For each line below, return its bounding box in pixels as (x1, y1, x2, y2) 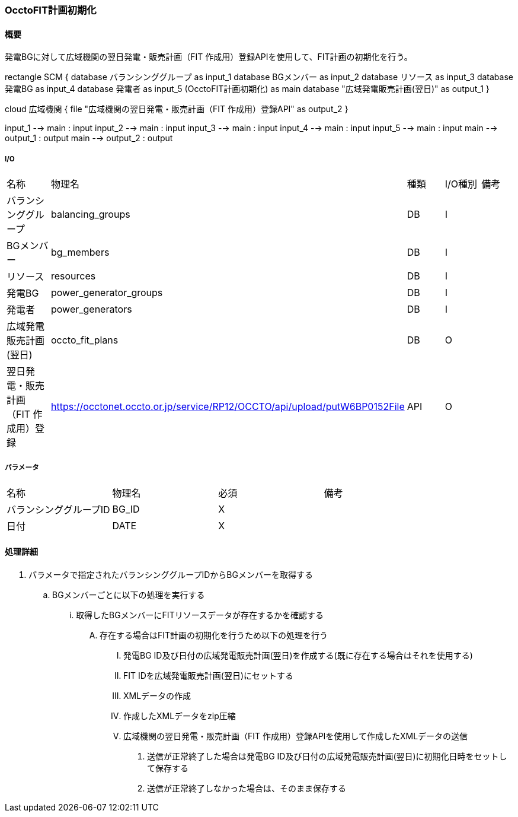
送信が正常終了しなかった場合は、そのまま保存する (147, 783, 346, 793)
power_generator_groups (50, 287, 163, 298)
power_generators (50, 303, 132, 315)
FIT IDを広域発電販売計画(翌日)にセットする (123, 670, 294, 681)
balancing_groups (50, 208, 130, 220)
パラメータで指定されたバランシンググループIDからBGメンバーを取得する (28, 570, 313, 580)
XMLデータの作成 (123, 691, 191, 701)
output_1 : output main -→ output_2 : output (5, 133, 173, 144)
